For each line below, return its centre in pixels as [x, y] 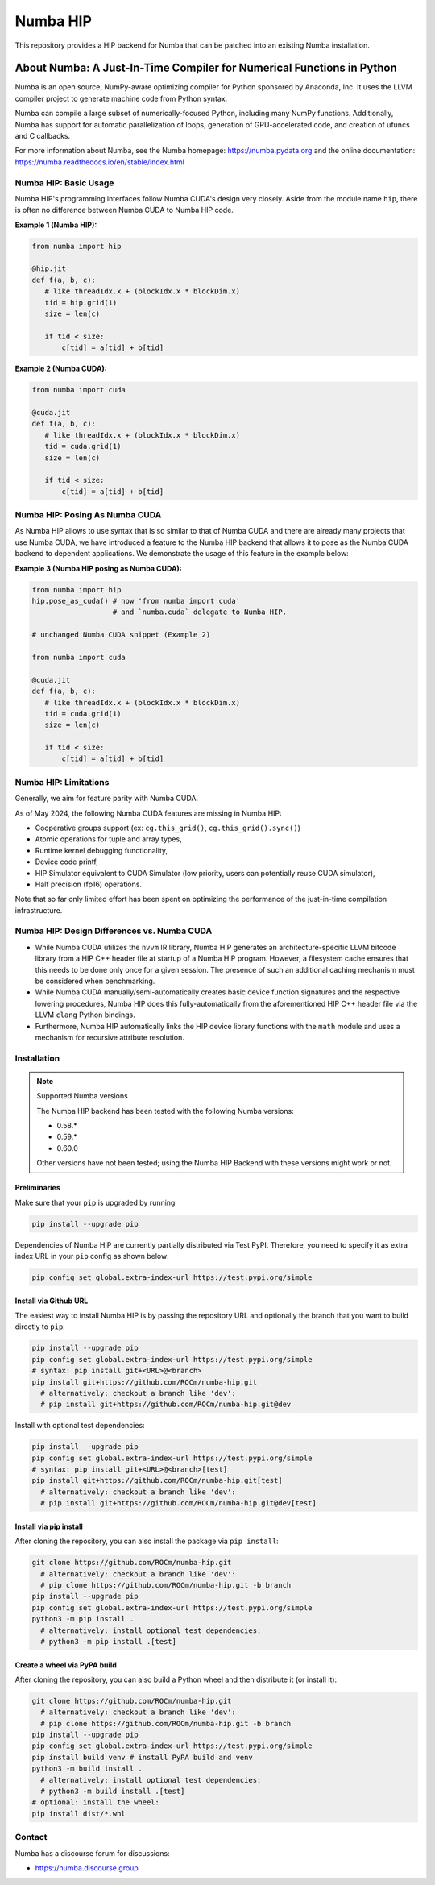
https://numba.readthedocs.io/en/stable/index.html [99, 162]
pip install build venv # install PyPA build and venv [142, 1757]
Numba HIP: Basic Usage [64, 183]
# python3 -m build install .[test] [113, 1792]
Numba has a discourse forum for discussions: [92, 1853]
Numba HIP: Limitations [62, 782]
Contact [31, 1837]
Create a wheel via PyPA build [66, 1665]
